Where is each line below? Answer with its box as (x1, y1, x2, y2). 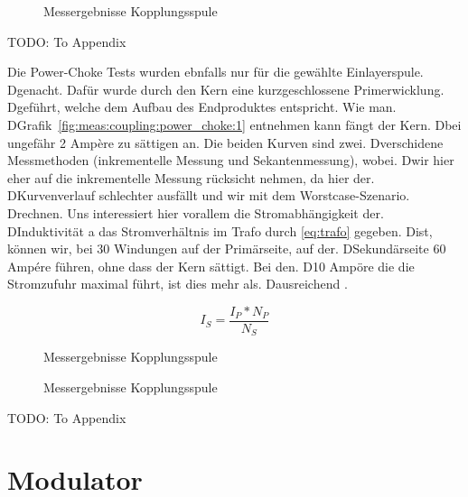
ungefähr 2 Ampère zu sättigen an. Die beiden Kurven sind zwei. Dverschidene (7, 133, 444, 152)
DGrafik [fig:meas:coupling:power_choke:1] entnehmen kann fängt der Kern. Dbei (7, 115, 462, 133)
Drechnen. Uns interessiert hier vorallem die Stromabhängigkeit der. (7, 203, 384, 222)
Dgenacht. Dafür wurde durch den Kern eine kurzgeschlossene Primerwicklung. (7, 79, 445, 98)
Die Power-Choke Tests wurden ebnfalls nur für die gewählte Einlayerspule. (7, 62, 424, 81)
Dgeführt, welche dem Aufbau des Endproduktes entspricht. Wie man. (7, 97, 397, 116)
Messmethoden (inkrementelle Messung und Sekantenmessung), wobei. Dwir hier (7, 151, 454, 170)
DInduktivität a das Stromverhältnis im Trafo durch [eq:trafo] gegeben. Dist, (7, 221, 433, 240)
